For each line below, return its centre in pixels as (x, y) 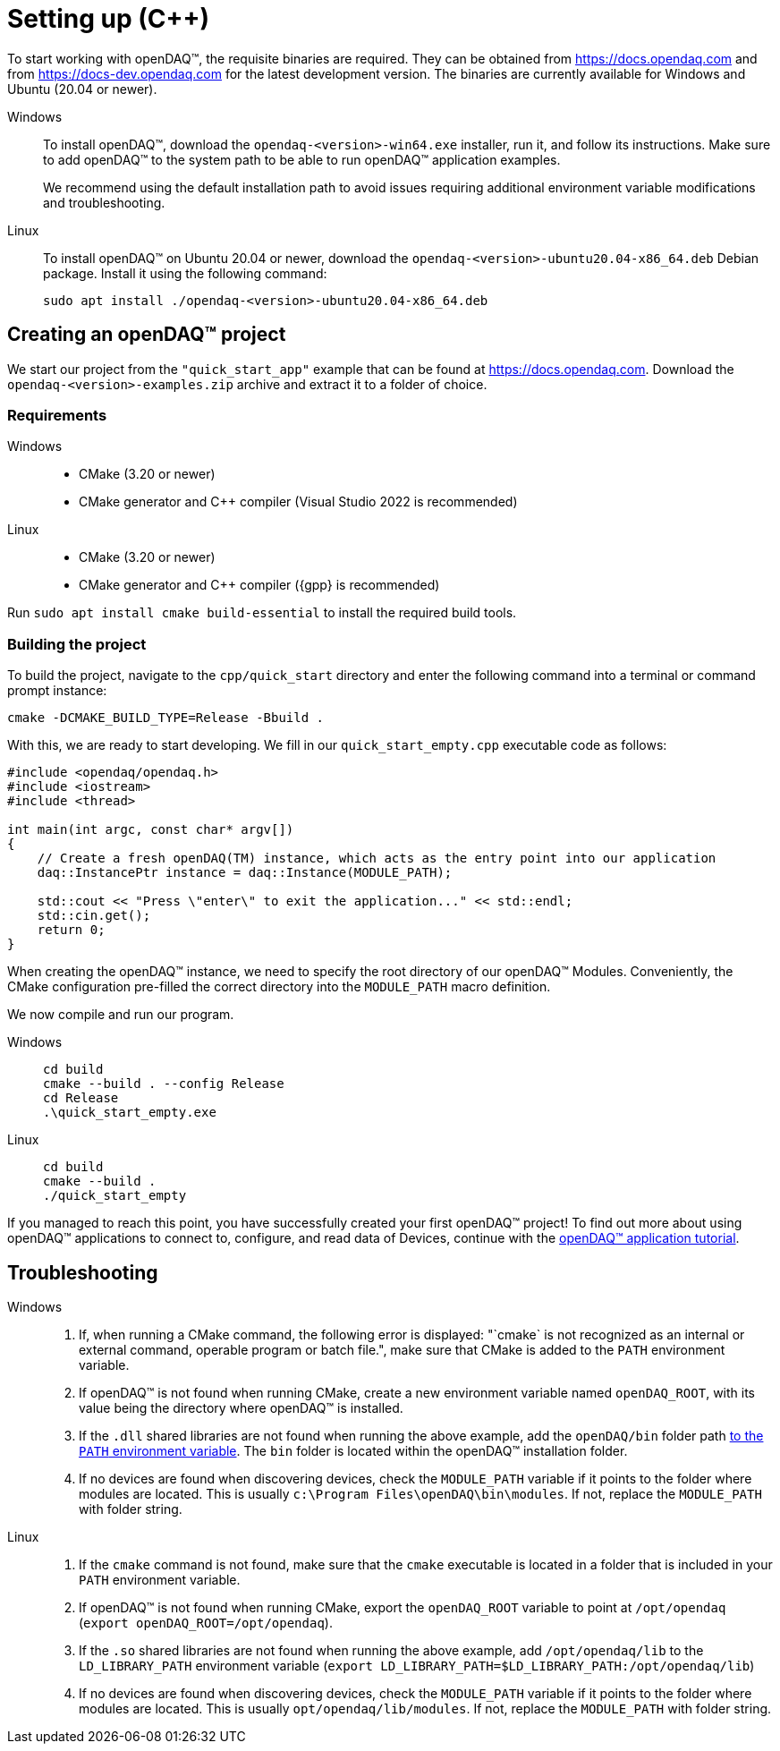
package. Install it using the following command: (185, 273)
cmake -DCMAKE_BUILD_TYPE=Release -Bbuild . (166, 718)
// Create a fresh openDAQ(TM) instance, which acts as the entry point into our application (377, 858)
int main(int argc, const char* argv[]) (151, 830)
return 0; (71, 930)
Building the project (77, 644)
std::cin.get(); (94, 916)
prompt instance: (57, 691)
